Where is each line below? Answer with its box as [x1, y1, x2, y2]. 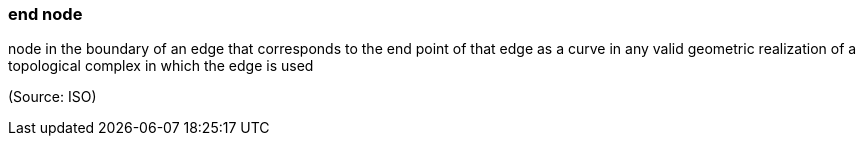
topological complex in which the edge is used [8, 57, 314, 75]
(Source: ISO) [8, 88, 97, 106]
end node [8, 4, 83, 24]
